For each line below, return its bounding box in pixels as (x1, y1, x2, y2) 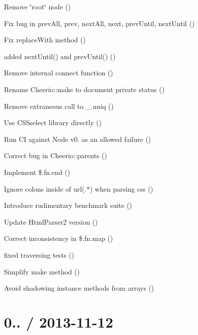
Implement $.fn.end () (4, 167, 70, 177)
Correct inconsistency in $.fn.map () (4, 233, 113, 243)
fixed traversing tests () (4, 249, 74, 260)
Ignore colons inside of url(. (4, 183, 87, 194)
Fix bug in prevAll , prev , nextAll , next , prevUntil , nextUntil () (4, 18, 195, 28)
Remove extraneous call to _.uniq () (4, 100, 114, 111)
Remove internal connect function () (4, 67, 113, 78)
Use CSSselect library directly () (4, 117, 102, 128)
